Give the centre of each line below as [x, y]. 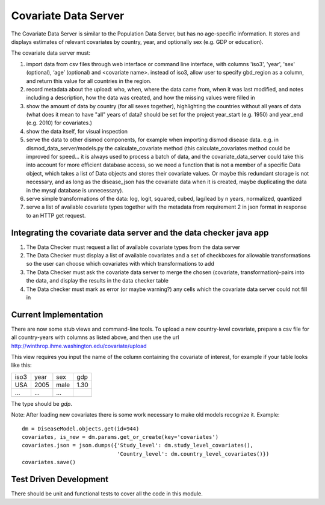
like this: [21, 365]
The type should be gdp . [42, 403]
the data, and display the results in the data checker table [97, 281]
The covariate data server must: [51, 53]
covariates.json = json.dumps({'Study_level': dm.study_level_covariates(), [138, 445]
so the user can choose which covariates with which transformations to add [120, 264]
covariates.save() [49, 462]
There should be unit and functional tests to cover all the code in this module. [107, 494]
